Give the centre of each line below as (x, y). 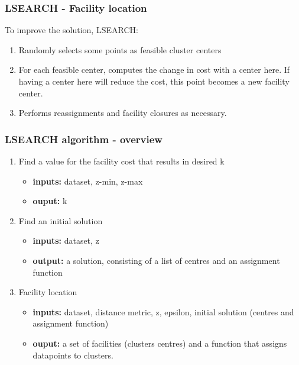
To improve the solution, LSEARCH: (71, 30)
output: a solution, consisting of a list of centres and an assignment (156, 260)
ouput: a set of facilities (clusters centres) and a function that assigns (160, 343)
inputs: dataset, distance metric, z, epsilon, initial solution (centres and (163, 311)
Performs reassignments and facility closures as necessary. (123, 113)
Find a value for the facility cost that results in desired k (121, 161)
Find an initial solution (61, 220)
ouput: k (50, 201)
